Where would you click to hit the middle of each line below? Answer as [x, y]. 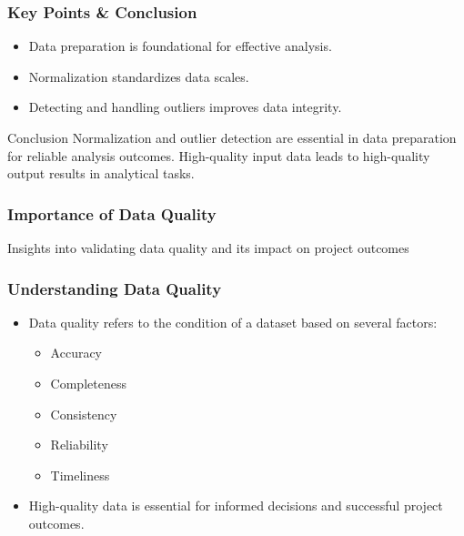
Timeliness [80, 475]
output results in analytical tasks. [101, 173]
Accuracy [76, 353]
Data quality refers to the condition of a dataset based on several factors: [233, 322]
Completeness [88, 383]
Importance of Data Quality [112, 213]
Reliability [79, 445]
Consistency [84, 414]
